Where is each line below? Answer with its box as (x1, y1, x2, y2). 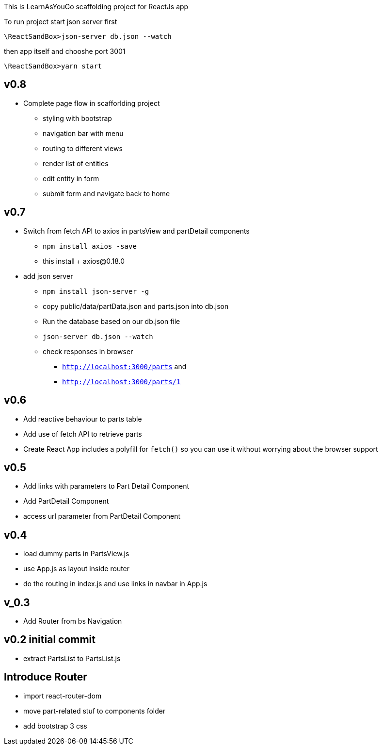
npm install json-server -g (43, 287, 149, 295)
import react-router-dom (23, 691, 102, 700)
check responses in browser (43, 347, 133, 356)
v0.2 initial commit (4, 633, 95, 646)
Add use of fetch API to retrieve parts (23, 429, 142, 438)
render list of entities (43, 159, 109, 168)
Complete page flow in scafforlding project (23, 99, 160, 107)
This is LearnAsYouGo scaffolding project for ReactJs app (4, 2, 189, 11)
